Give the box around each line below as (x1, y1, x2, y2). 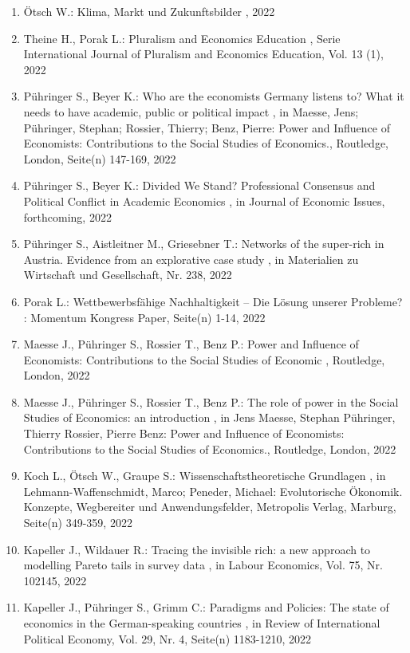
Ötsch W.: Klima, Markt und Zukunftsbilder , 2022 (23, 3, 275, 19)
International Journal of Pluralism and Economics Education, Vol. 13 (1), (23, 45, 384, 62)
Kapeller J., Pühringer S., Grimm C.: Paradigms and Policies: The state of (23, 599, 389, 616)
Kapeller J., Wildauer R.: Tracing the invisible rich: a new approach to (23, 541, 371, 557)
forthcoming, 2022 (23, 208, 112, 225)
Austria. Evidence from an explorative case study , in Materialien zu (23, 250, 359, 267)
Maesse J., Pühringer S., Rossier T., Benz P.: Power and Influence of (23, 336, 359, 352)
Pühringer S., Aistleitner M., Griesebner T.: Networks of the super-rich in (23, 235, 384, 252)
